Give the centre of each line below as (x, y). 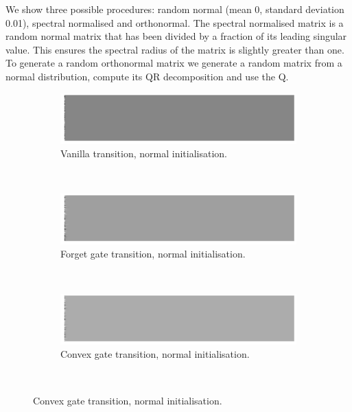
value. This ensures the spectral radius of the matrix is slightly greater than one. (175, 49)
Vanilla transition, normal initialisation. (144, 153)
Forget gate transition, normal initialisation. (153, 254)
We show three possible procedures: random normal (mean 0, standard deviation (175, 9)
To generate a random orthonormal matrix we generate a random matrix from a (174, 63)
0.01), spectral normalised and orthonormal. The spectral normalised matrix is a (175, 22)
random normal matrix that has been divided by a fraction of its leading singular (176, 36)
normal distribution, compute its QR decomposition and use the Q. (147, 76)
